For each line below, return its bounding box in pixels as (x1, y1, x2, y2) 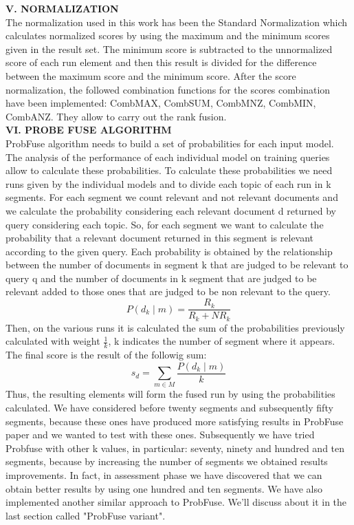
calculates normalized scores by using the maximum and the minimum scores (5, 28, 330, 43)
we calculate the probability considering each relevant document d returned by (5, 203, 336, 217)
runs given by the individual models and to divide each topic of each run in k (5, 176, 331, 191)
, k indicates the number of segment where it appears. (108, 334, 335, 348)
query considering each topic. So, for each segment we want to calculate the (5, 217, 324, 231)
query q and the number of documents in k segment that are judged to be (5, 270, 317, 285)
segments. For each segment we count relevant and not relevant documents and (5, 190, 338, 204)
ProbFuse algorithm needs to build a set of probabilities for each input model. (5, 136, 334, 150)
